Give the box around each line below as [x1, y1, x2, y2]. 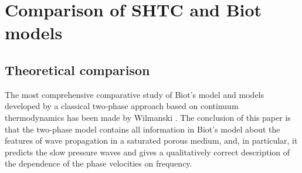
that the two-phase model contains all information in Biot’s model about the [5, 123, 280, 135]
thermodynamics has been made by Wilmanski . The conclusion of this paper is [5, 111, 291, 123]
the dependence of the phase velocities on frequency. [5, 157, 192, 169]
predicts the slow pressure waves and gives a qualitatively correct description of [5, 145, 290, 158]
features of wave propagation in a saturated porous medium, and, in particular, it [5, 134, 298, 147]
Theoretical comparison [5, 60, 150, 79]
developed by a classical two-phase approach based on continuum [5, 100, 239, 112]
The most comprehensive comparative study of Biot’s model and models [5, 88, 264, 100]
